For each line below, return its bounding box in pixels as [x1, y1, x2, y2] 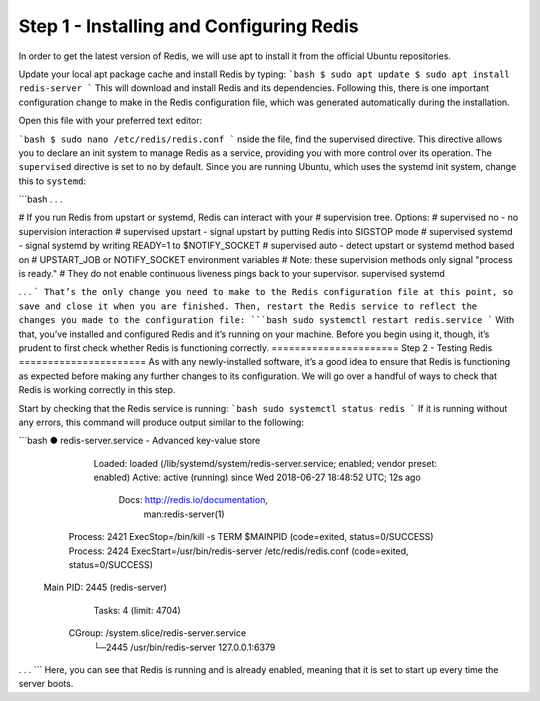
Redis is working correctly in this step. [18, 384, 176, 396]
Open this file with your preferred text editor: [18, 115, 203, 127]
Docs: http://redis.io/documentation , [118, 494, 269, 506]
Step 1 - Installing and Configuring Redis [18, 15, 359, 37]
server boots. [18, 678, 74, 690]
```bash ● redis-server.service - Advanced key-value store [18, 435, 261, 447]
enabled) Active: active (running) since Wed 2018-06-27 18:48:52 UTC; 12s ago [93, 471, 422, 484]
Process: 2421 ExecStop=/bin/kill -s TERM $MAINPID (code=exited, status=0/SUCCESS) [68, 531, 434, 543]
